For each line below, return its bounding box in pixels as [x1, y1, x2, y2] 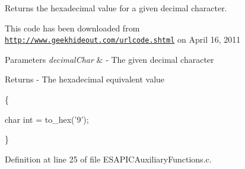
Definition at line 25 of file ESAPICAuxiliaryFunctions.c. [5, 152, 212, 165]
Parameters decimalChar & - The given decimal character [5, 53, 214, 65]
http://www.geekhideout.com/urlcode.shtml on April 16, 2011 [5, 33, 241, 46]
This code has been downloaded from [5, 21, 140, 34]
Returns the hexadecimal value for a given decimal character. [5, 2, 227, 14]
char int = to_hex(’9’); [5, 113, 89, 125]
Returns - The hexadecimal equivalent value [5, 73, 165, 85]
